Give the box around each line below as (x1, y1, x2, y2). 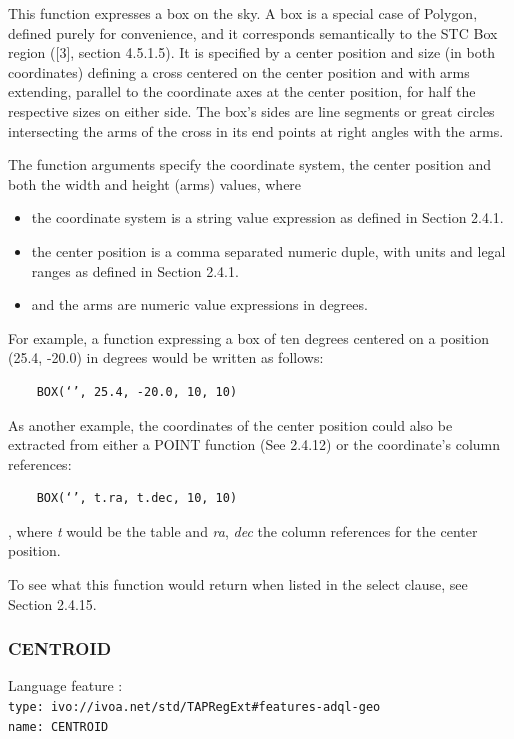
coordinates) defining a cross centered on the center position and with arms (8, 61, 470, 82)
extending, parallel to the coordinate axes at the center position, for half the (8, 81, 476, 102)
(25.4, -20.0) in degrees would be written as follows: (8, 347, 324, 368)
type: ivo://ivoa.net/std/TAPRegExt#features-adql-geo (8, 700, 381, 715)
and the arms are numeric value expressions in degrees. (31, 294, 368, 315)
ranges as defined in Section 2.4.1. (31, 260, 239, 281)
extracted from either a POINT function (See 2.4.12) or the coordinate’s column (8, 434, 501, 455)
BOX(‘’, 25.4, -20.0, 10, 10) (36, 384, 238, 399)
